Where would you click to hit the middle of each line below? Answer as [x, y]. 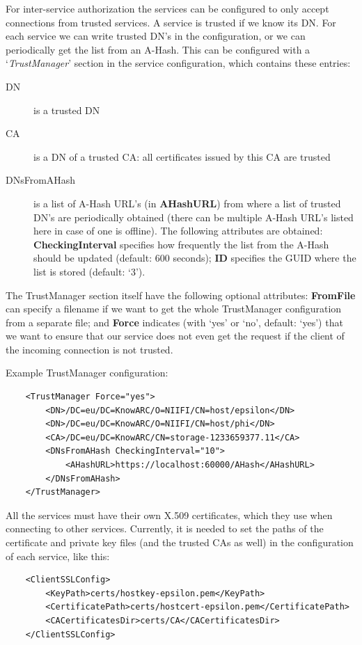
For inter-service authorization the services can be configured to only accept [167, 8]
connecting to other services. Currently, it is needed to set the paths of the [165, 528]
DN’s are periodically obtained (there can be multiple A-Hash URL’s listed [194, 217]
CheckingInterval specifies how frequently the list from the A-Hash [181, 244]
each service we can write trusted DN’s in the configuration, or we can [156, 36]
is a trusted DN [67, 110]
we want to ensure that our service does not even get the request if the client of [175, 336]
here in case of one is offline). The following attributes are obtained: [178, 231]
